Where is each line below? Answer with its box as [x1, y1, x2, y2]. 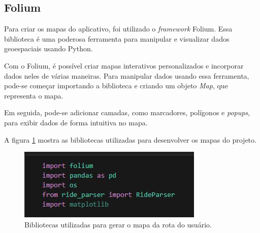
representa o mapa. [4, 90, 63, 101]
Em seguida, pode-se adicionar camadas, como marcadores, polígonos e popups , [4, 107, 250, 118]
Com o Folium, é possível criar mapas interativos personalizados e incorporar [4, 60, 244, 71]
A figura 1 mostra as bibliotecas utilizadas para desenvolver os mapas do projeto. [4, 134, 256, 145]
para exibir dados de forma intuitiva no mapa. [4, 117, 148, 127]
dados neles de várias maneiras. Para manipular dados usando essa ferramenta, [4, 70, 249, 81]
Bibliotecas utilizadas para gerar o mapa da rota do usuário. [24, 219, 212, 229]
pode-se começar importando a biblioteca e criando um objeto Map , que [4, 80, 228, 91]
